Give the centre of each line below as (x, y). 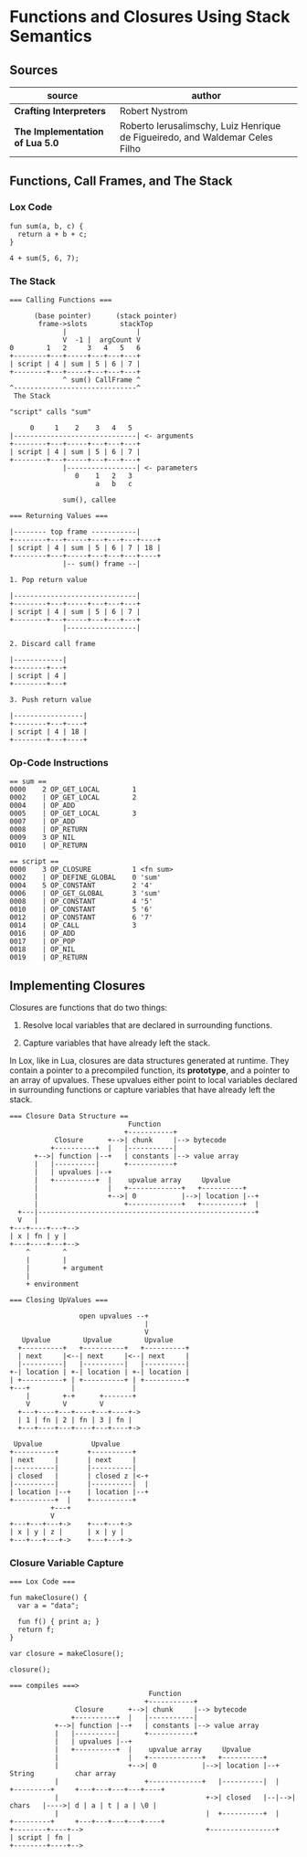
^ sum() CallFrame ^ (102, 380)
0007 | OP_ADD (42, 822)
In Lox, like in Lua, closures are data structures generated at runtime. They (149, 1061)
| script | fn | (40, 1838)
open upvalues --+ (114, 1316)
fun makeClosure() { (49, 1598)
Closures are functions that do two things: (88, 1008)
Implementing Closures (78, 986)
